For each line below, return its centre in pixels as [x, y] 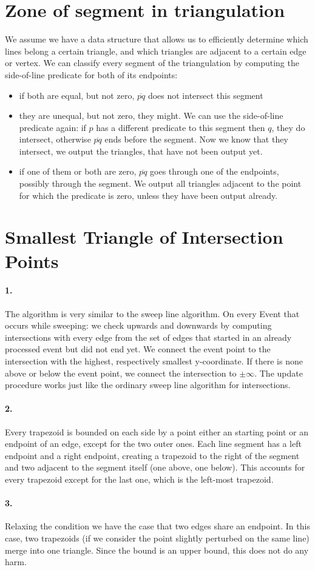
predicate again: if [52, 127]
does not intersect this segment [205, 95]
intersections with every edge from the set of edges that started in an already [148, 337]
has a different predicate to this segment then [181, 127]
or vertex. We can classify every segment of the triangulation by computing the [152, 63]
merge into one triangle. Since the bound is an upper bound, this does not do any [157, 550]
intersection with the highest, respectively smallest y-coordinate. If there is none [154, 360]
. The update [279, 373]
